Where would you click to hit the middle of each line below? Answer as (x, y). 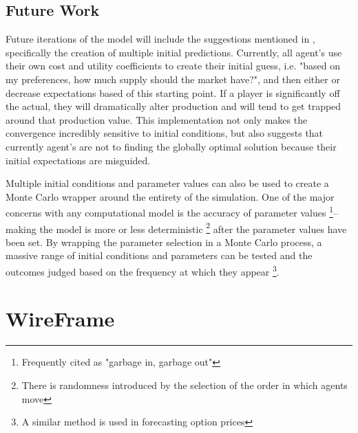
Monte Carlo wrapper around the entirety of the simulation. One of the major (170, 196)
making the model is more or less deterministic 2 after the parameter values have (176, 227)
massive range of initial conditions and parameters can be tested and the (159, 255)
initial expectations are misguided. (78, 160)
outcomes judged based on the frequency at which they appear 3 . (143, 270)
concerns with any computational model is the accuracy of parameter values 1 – (172, 211)
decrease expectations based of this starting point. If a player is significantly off (173, 92)
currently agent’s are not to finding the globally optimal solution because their (171, 146)
